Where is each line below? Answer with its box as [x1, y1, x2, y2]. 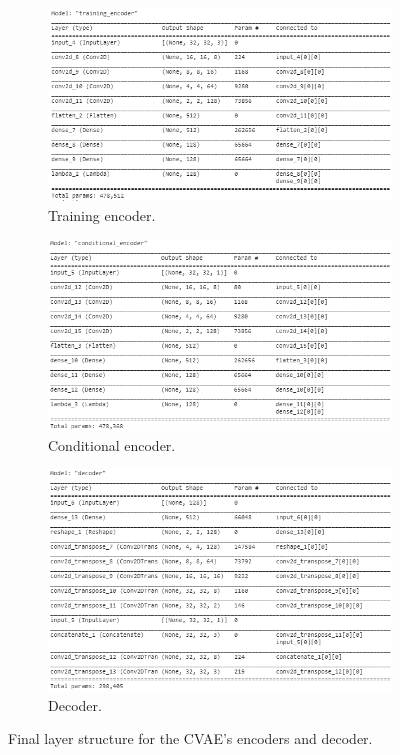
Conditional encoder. [48, 434, 176, 455]
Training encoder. [48, 204, 156, 225]
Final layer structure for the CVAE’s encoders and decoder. [8, 728, 373, 749]
